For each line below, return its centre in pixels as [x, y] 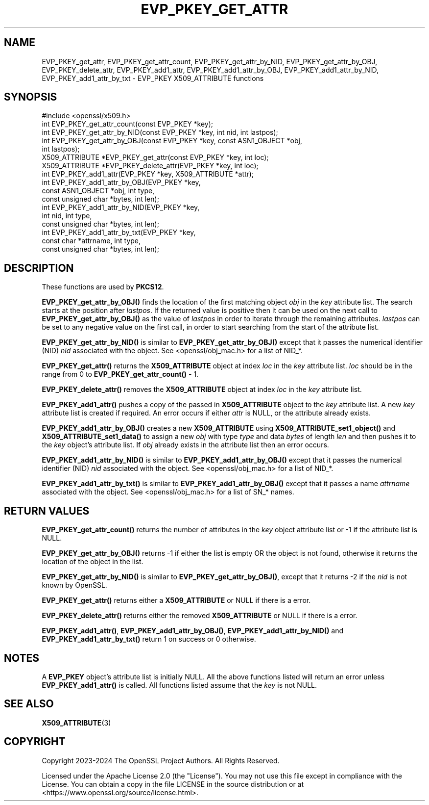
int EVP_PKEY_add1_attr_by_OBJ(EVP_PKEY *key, [121, 182]
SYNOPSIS [31, 97]
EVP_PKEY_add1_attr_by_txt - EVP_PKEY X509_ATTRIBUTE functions [153, 78]
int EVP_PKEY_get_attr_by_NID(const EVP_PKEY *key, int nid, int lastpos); [160, 132]
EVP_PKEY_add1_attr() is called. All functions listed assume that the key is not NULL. [179, 685]
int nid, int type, [67, 216]
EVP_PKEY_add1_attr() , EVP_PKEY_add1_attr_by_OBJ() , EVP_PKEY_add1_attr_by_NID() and [193, 631]
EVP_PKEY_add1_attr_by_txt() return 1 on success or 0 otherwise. [149, 639]
